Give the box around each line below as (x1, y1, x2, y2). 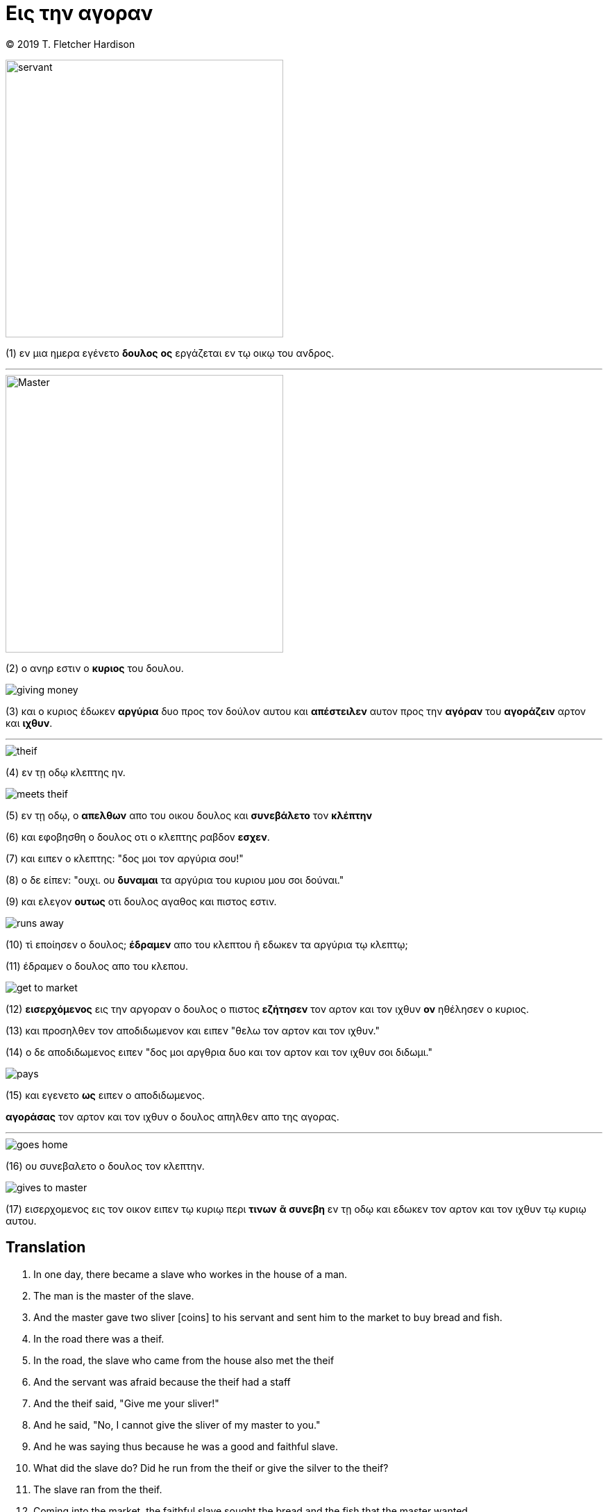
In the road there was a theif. (33, 1332, 164, 1345)
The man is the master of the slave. (33, 1289, 194, 1302)
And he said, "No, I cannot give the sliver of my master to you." (33, 1418, 321, 1431)
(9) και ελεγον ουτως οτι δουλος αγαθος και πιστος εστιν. (6, 895, 277, 907)
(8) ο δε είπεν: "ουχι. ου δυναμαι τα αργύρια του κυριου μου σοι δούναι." (6, 873, 344, 886)
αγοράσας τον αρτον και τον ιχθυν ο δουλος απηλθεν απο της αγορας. (6, 1110, 339, 1123)
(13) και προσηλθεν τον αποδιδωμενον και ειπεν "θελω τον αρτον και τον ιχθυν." (6, 1024, 380, 1036)
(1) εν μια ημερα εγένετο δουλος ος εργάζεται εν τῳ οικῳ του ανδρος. (6, 346, 335, 359)
